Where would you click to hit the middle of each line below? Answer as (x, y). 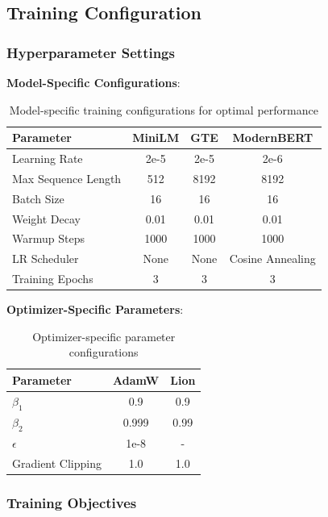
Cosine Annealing (272, 258)
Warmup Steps (48, 238)
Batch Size (38, 198)
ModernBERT (273, 138)
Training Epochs (53, 279)
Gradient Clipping (57, 463)
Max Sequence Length (67, 178)
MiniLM (156, 138)
